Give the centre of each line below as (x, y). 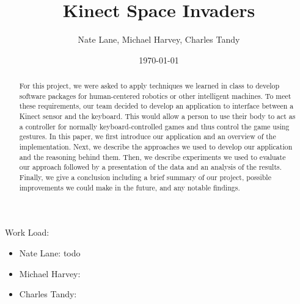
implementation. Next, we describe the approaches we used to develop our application (156, 147)
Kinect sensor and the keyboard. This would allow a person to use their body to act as (157, 116)
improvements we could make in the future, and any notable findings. (130, 187)
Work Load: (27, 232)
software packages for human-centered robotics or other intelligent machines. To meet (155, 96)
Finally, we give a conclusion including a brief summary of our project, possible (145, 177)
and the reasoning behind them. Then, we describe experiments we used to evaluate (152, 157)
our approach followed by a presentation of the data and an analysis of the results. (151, 167)
